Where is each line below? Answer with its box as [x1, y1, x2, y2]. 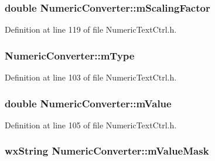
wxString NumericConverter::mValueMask [5, 143, 209, 158]
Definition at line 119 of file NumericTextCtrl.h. [5, 23, 177, 36]
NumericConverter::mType [5, 48, 135, 62]
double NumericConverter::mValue [5, 96, 172, 110]
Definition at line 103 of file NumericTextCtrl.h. [5, 71, 177, 83]
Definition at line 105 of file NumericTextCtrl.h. [5, 118, 177, 131]
